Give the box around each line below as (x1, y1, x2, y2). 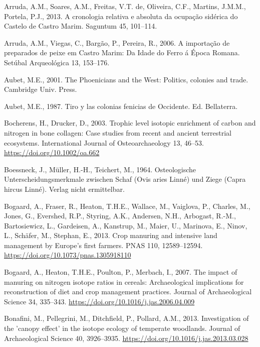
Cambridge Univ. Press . (4, 84, 77, 94)
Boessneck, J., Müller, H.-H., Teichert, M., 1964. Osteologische (4, 164, 196, 174)
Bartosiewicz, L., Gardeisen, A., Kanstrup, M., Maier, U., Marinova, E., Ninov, (4, 220, 247, 230)
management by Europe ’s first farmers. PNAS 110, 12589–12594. (4, 240, 203, 250)
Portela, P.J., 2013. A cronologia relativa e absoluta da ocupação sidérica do (4, 11, 238, 21)
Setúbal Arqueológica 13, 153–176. (4, 57, 110, 67)
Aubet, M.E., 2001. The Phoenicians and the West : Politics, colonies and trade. (4, 74, 248, 84)
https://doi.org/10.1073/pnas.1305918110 (4, 250, 131, 260)
